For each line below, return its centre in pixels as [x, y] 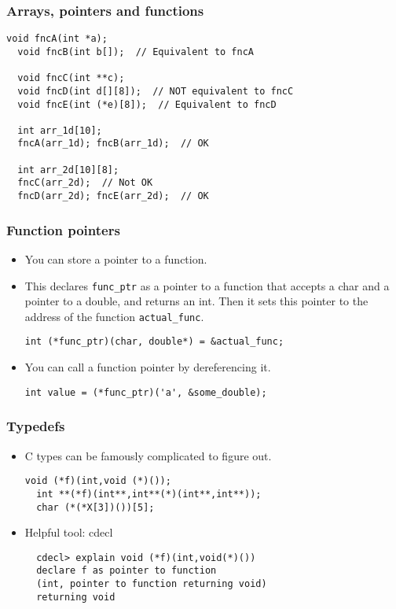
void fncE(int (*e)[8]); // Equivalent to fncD [147, 104]
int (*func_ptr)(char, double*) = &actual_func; [154, 342]
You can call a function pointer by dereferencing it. [148, 367]
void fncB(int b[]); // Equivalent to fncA [136, 52]
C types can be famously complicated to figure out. [148, 455]
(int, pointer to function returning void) [152, 584]
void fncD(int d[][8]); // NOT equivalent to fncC [156, 91]
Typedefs [36, 426]
